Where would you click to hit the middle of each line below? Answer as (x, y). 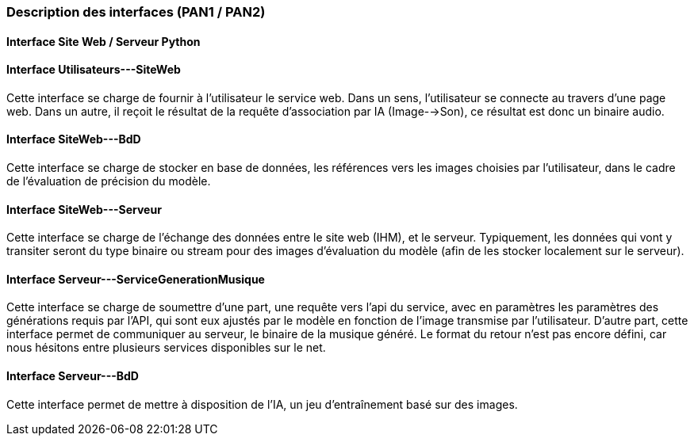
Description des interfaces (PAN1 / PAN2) (136, 12)
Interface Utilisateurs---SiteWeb (94, 70)
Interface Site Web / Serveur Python (104, 41)
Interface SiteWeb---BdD (74, 139)
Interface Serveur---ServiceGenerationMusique (136, 279)
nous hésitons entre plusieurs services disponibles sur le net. (166, 348)
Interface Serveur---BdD (73, 376)
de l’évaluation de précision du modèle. (109, 181)
